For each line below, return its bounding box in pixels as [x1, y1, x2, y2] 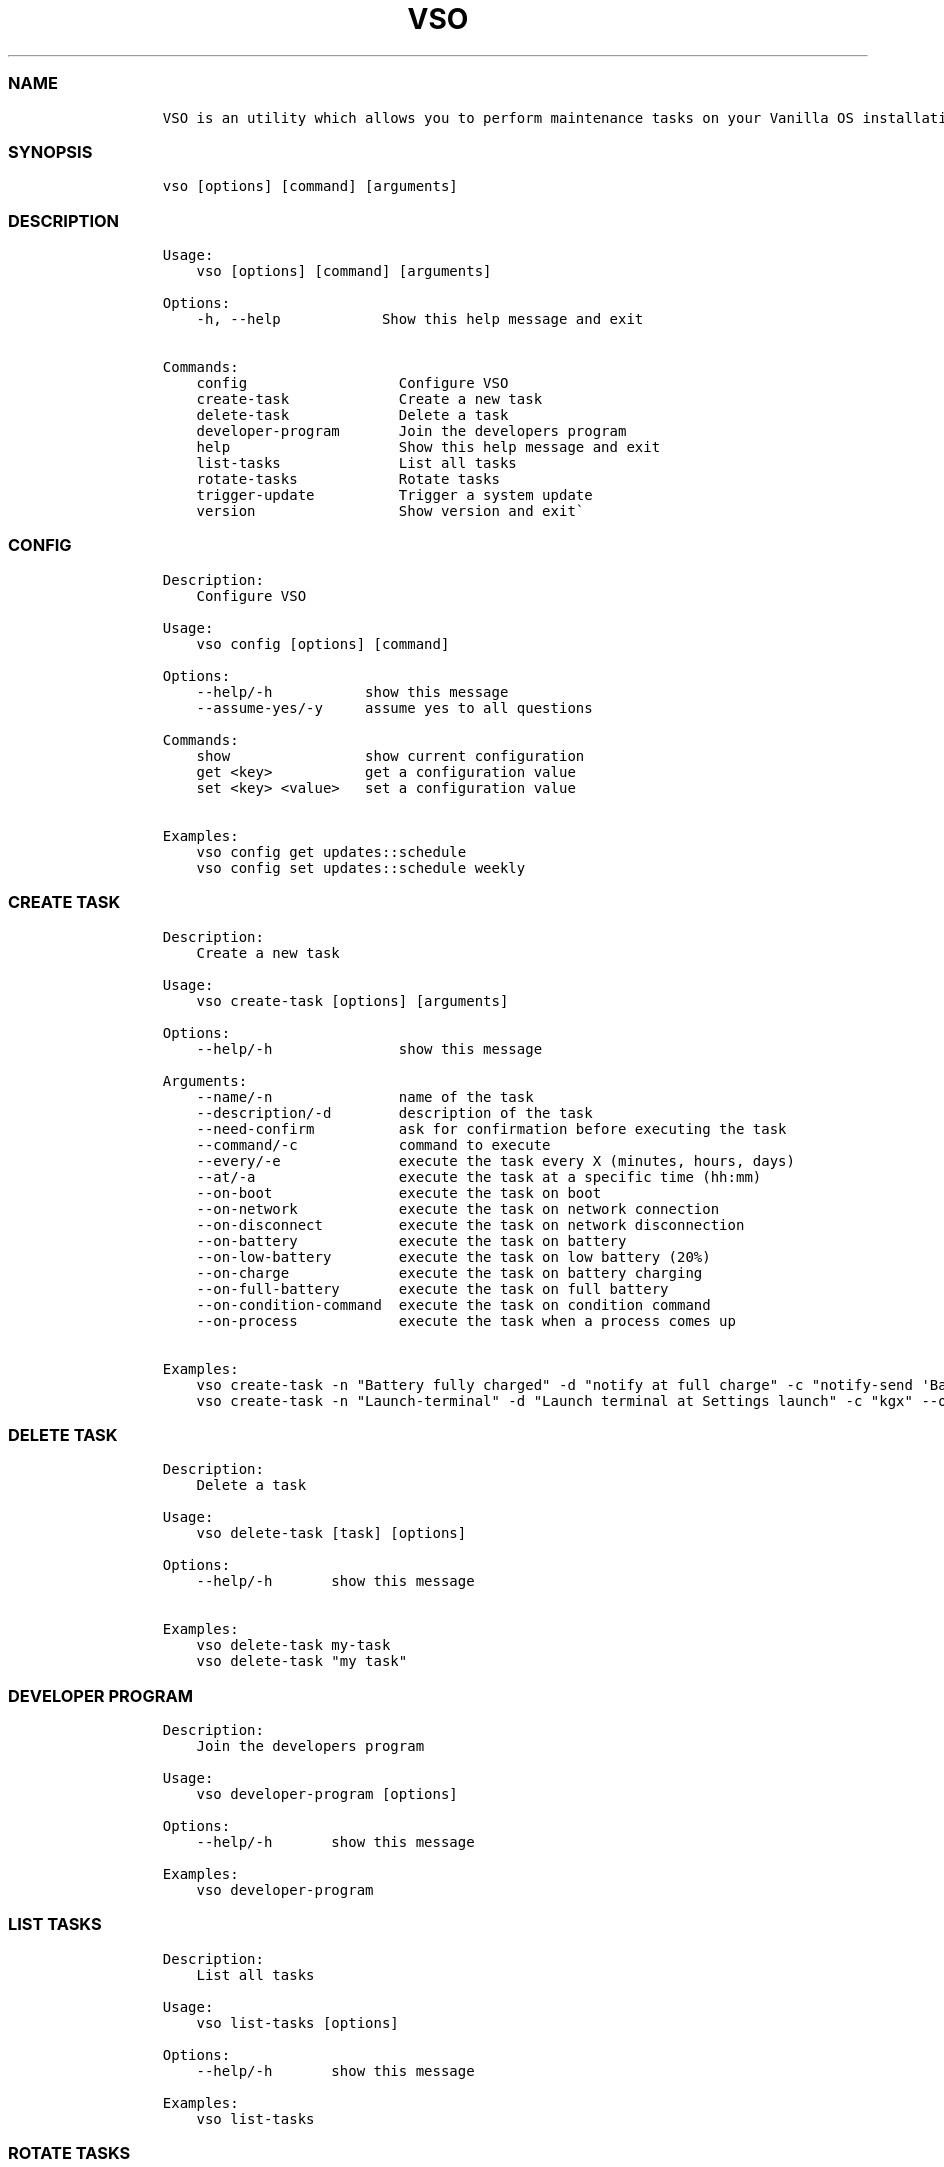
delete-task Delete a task [196, 407, 509, 423]
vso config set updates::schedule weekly [196, 859, 526, 876]
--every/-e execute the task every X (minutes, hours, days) [196, 1152, 795, 1169]
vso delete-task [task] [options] [196, 1525, 467, 1542]
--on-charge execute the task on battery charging [196, 1264, 703, 1281]
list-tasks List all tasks [196, 455, 517, 471]
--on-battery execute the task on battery [196, 1232, 627, 1249]
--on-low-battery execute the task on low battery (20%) [196, 1248, 711, 1265]
